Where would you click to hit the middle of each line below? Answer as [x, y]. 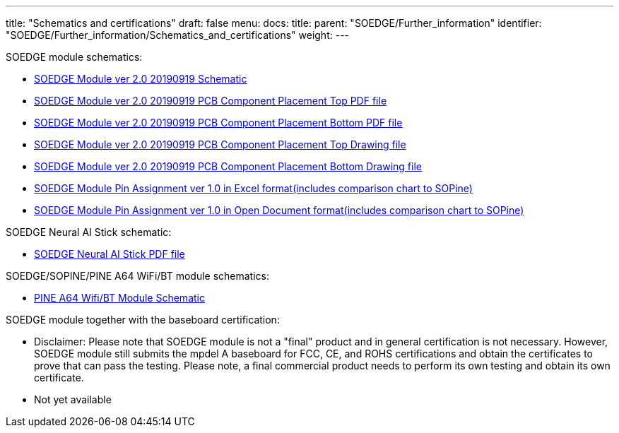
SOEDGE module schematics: [74, 57]
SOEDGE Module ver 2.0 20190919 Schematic [141, 79]
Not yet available [73, 399]
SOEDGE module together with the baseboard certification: [143, 320]
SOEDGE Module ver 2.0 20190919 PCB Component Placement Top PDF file [211, 101]
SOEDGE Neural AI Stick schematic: [89, 232]
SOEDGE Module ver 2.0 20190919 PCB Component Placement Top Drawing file [220, 144]
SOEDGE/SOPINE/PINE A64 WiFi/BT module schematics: [138, 276]
